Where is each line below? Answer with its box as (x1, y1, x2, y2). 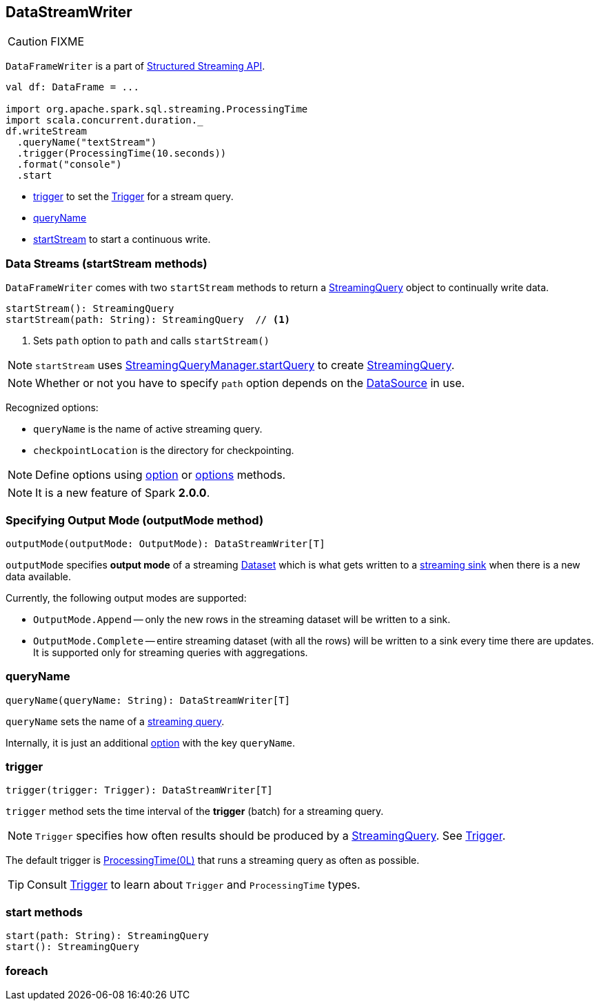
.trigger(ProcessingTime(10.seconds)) (17, 148, 227, 159)
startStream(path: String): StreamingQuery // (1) (6, 314, 291, 326)
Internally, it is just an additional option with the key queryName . (6, 736, 295, 749)
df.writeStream (6, 126, 88, 137)
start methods (6, 905, 83, 919)
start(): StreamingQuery (6, 941, 139, 953)
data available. (6, 570, 71, 582)
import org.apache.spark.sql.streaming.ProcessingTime (6, 103, 308, 115)
